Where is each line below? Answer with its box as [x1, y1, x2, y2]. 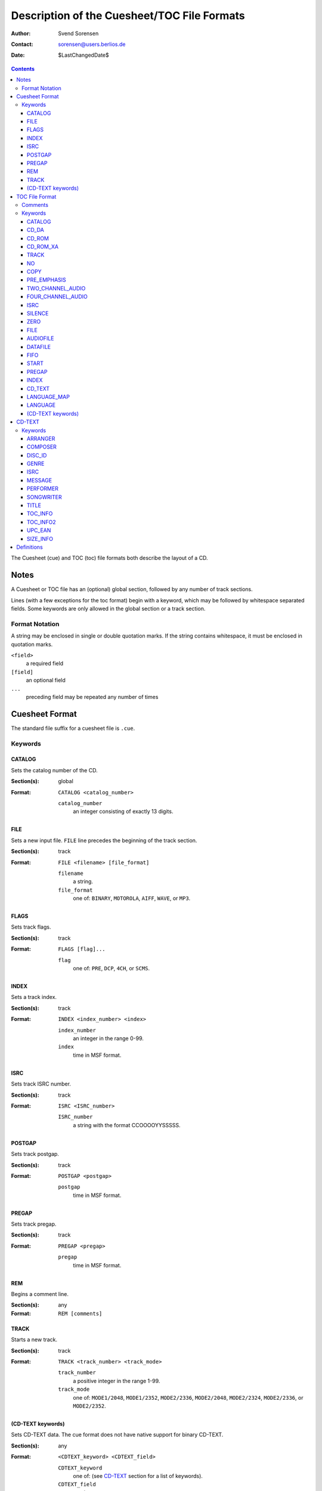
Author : [11, 30, 31, 37]
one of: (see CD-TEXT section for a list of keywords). [73, 1472, 203, 1479]
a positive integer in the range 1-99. [73, 1377, 160, 1384]
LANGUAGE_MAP [27, 393, 70, 400]
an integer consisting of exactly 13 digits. [73, 808, 174, 815]
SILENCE [27, 310, 49, 317]
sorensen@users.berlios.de [58, 41, 126, 48]
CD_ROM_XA [27, 243, 59, 250]
